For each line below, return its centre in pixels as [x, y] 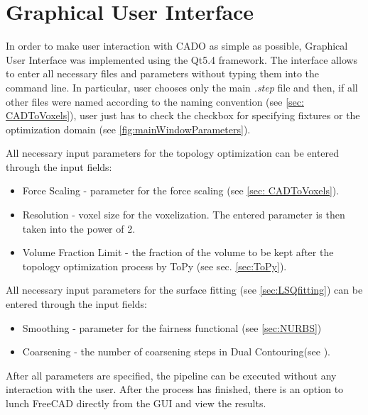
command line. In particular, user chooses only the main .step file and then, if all [182, 87]
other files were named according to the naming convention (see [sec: [155, 101]
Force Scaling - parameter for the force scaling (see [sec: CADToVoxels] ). [181, 190]
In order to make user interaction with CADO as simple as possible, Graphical [177, 46]
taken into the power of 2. [79, 228]
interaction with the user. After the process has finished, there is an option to [175, 389]
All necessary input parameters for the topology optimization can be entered [173, 153]
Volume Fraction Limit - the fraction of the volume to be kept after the [178, 252]
